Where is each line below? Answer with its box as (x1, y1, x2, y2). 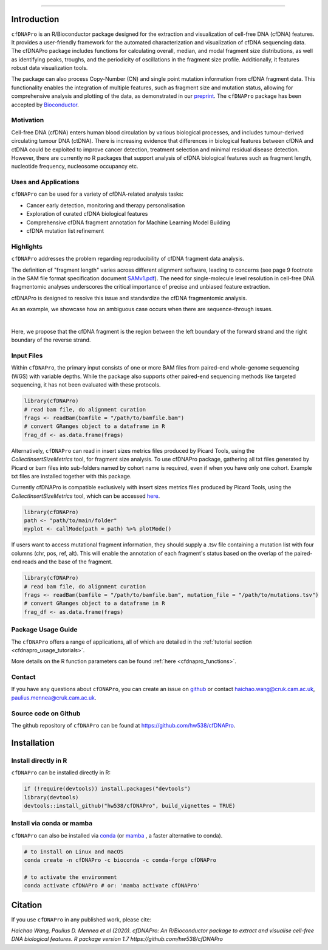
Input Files (11, 351, 43, 360)
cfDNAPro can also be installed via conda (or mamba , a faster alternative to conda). (11, 831, 223, 839)
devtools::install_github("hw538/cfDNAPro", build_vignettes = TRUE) (24, 802, 236, 809)
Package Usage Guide (11, 625, 78, 634)
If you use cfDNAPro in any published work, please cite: (11, 915, 152, 923)
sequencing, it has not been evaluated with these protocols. (11, 381, 161, 388)
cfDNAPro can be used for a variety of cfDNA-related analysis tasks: (11, 190, 184, 198)
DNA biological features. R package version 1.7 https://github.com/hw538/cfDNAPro (11, 935, 223, 943)
